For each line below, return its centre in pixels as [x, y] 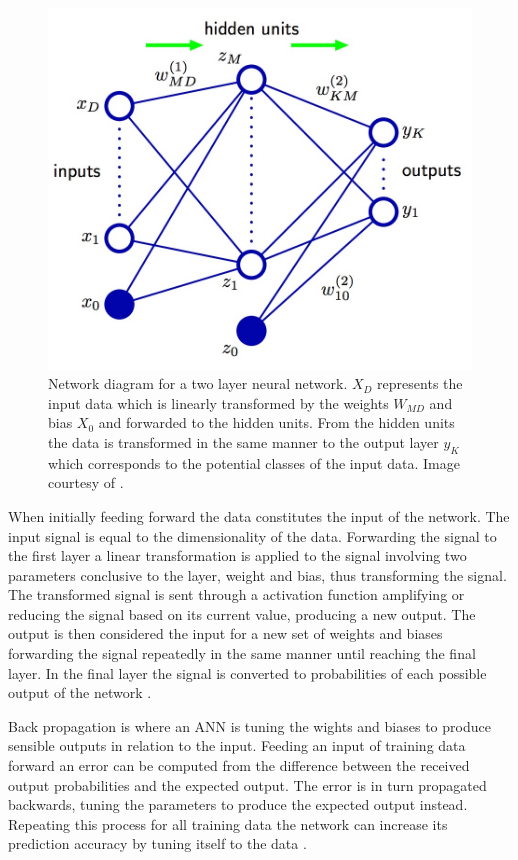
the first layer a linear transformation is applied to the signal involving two [237, 555]
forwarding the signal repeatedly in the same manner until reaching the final [242, 653]
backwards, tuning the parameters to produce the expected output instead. [238, 804]
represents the [420, 383]
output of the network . [80, 692]
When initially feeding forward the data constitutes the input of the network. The [259, 515]
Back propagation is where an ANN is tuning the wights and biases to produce [249, 725]
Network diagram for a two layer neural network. [198, 383]
